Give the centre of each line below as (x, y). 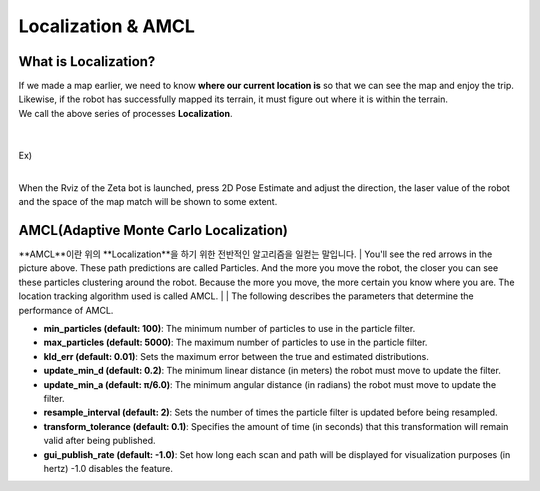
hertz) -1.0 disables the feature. (108, 468)
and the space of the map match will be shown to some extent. (148, 202)
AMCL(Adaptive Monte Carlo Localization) (153, 230)
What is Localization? (87, 61)
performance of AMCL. (66, 310)
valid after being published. (99, 441)
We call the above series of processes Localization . (125, 113)
